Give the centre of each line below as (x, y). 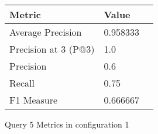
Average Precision (46, 32)
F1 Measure (34, 100)
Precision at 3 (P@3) (52, 49)
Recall (22, 83)
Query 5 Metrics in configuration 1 (67, 124)
